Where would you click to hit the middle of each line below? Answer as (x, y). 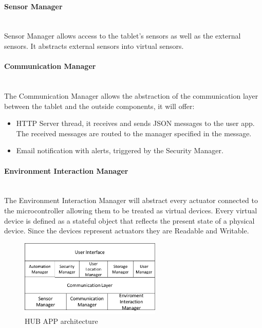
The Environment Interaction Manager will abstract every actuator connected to (131, 200)
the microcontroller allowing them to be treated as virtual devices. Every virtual (131, 210)
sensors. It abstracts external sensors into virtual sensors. (94, 45)
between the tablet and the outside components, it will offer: (99, 106)
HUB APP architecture (61, 321)
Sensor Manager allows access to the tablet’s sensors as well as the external (123, 36)
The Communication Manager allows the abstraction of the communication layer (131, 95)
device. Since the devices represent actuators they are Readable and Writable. (127, 231)
